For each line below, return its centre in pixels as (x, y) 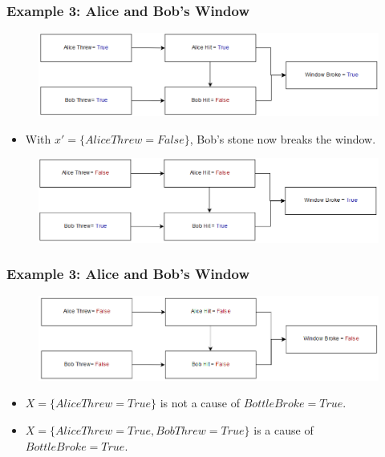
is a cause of (284, 429)
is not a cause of (200, 403)
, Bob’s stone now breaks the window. (283, 138)
